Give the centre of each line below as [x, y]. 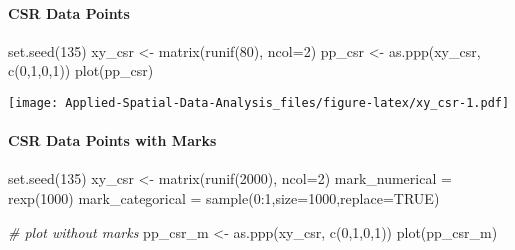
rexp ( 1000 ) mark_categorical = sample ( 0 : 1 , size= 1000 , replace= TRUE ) [224, 198]
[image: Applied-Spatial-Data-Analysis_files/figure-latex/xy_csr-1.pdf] [259, 102]
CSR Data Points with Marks [112, 140]
